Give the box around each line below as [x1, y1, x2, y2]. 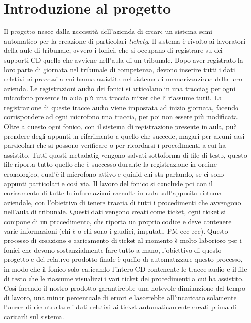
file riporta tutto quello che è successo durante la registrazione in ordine [4, 159, 217, 169]
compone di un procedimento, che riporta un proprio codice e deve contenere [4, 216, 232, 226]
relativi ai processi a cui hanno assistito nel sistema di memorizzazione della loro [4, 74, 242, 84]
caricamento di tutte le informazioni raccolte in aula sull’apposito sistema [4, 188, 222, 198]
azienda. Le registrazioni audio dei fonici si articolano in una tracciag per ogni [4, 83, 236, 93]
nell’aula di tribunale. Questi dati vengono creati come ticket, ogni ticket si [4, 207, 226, 217]
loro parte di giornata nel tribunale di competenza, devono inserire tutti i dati [4, 64, 235, 74]
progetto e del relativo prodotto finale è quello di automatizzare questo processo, [4, 254, 243, 264]
